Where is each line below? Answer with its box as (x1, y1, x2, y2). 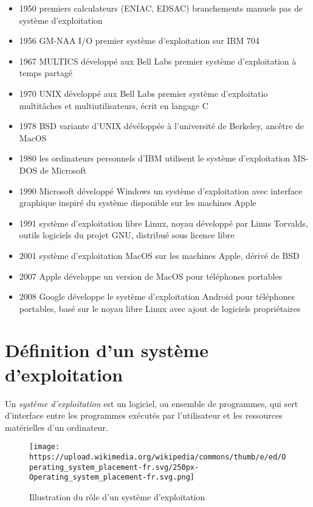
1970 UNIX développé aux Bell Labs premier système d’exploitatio (19, 87, 268, 99)
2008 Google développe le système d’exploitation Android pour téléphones (19, 290, 295, 303)
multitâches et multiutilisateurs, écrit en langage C (19, 99, 208, 112)
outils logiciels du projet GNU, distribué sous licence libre (19, 229, 235, 241)
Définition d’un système (5, 338, 208, 363)
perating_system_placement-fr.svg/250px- (29, 463, 199, 472)
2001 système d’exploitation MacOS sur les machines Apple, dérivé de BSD (19, 249, 300, 261)
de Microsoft (40, 163, 87, 176)
